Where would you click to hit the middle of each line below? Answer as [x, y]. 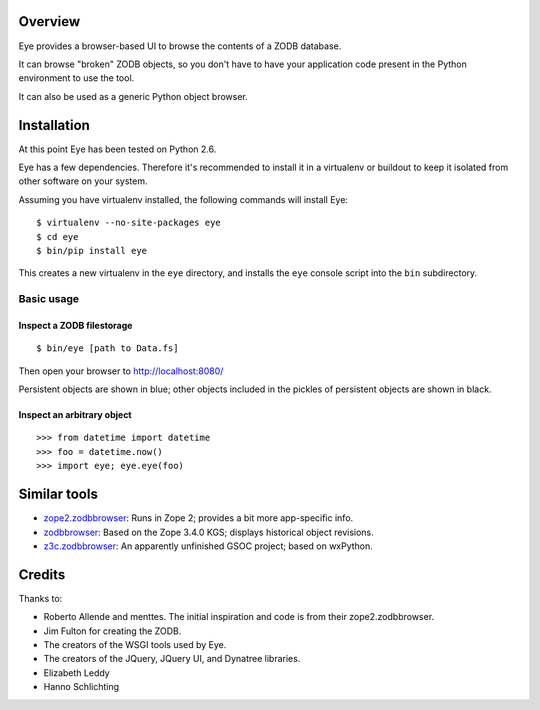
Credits [42, 574]
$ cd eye [57, 236]
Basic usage [49, 299]
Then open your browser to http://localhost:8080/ [121, 371]
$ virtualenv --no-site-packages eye [129, 223]
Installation [54, 125]
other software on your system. [83, 181]
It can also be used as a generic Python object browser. [133, 96]
